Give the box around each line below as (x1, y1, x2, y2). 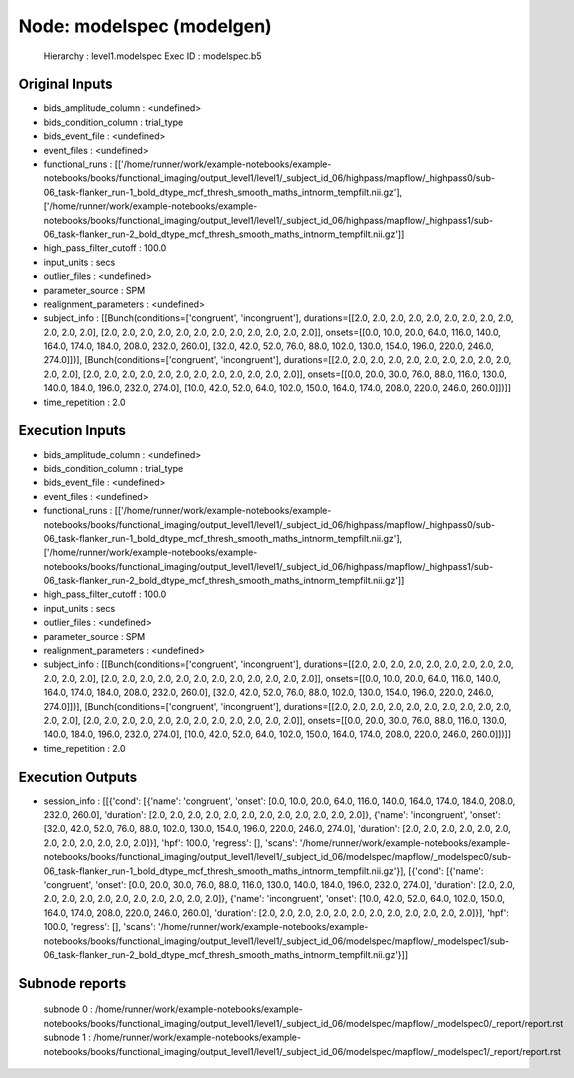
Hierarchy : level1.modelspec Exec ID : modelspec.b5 (43, 50, 262, 62)
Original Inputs (18, 76, 113, 93)
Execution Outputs (18, 768, 138, 785)
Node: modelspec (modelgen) (18, 15, 272, 37)
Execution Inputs (18, 422, 127, 439)
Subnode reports (18, 975, 127, 992)
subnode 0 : (43, 1003, 94, 1015)
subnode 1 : (43, 1031, 92, 1044)
